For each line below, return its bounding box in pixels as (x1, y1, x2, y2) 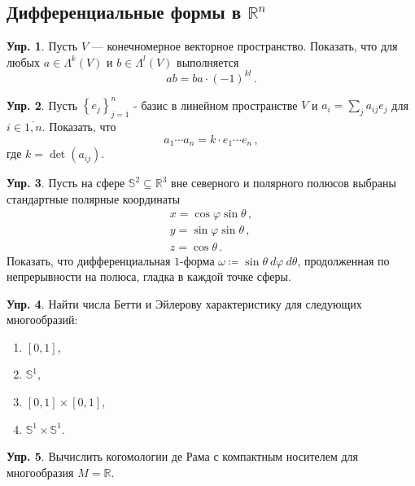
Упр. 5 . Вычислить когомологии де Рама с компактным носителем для (7, 448, 359, 465)
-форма (180, 252, 215, 269)
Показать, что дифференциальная (7, 252, 171, 269)
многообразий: (7, 311, 78, 328)
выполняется (177, 53, 239, 70)
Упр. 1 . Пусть (7, 37, 78, 55)
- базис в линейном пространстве (133, 96, 298, 113)
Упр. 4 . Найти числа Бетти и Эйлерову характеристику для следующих (7, 295, 362, 312)
